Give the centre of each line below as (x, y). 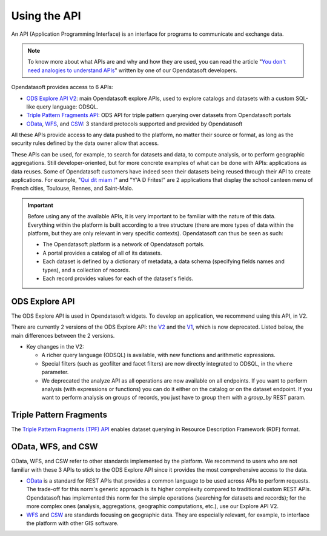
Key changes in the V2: (55, 347)
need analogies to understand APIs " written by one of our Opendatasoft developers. (132, 70)
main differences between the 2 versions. (63, 335)
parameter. (55, 372)
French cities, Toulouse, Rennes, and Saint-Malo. (72, 189)
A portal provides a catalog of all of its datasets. (102, 253)
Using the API (46, 16)
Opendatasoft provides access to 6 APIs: (62, 87)
